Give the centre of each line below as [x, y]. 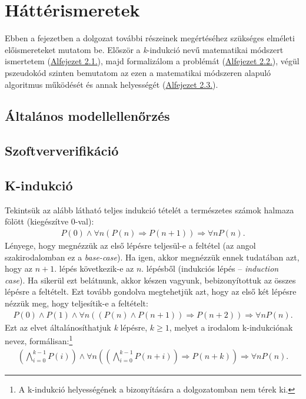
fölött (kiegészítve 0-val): [49, 221]
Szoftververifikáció [62, 151]
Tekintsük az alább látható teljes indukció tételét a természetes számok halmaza [149, 210]
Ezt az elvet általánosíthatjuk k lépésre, [76, 327]
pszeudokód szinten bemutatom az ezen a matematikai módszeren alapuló [138, 72]
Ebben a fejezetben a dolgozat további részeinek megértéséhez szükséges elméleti [150, 38]
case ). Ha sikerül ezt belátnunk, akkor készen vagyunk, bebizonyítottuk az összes [150, 280]
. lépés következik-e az [94, 268]
